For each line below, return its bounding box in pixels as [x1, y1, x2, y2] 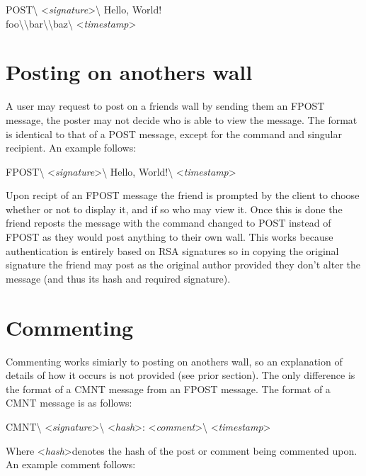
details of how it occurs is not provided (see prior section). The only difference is [6, 368, 355, 382]
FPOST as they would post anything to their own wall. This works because [6, 229, 333, 244]
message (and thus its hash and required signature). [6, 271, 231, 285]
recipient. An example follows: [6, 140, 137, 155]
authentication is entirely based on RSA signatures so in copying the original [6, 243, 339, 258]
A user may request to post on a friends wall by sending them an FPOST [6, 98, 325, 113]
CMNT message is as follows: [6, 395, 132, 410]
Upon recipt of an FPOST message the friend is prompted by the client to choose [6, 188, 360, 203]
